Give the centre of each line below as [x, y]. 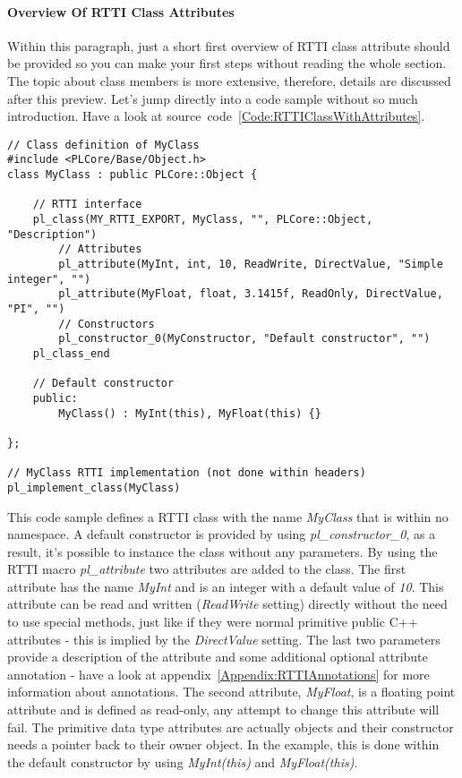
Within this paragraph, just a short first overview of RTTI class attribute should [229, 45]
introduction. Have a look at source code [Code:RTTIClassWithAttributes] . [216, 116]
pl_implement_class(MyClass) [94, 487]
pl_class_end [71, 353]
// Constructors [107, 324]
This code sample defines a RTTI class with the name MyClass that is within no [228, 516]
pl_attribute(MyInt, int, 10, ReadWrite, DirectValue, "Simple [251, 265]
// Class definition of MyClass [103, 145]
